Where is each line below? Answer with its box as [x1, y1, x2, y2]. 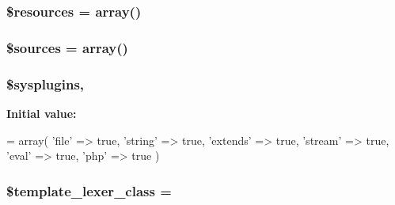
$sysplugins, [6, 74, 85, 93]
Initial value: [6, 104, 77, 121]
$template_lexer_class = [6, 180, 172, 200]
